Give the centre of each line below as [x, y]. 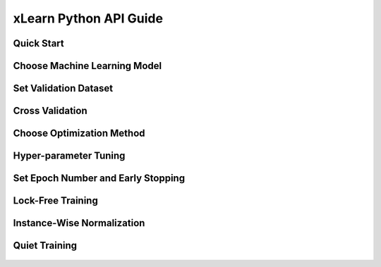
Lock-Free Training [55, 201]
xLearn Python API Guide [88, 18]
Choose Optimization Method [79, 133]
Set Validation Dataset [63, 88]
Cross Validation [50, 111]
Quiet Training [45, 246]
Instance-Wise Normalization [79, 223]
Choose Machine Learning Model [87, 66]
